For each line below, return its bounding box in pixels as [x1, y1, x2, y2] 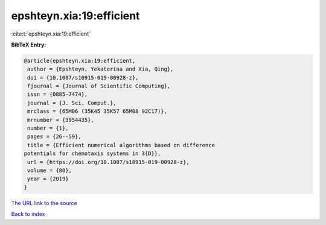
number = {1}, [27, 125, 69, 132]
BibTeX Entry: [11, 41, 46, 48]
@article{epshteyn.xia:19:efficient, [24, 57, 136, 64]
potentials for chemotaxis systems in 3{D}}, [24, 150, 161, 157]
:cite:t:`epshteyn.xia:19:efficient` [11, 30, 91, 37]
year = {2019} [27, 176, 69, 182]
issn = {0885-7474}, [27, 91, 88, 98]
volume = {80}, [27, 167, 72, 174]
